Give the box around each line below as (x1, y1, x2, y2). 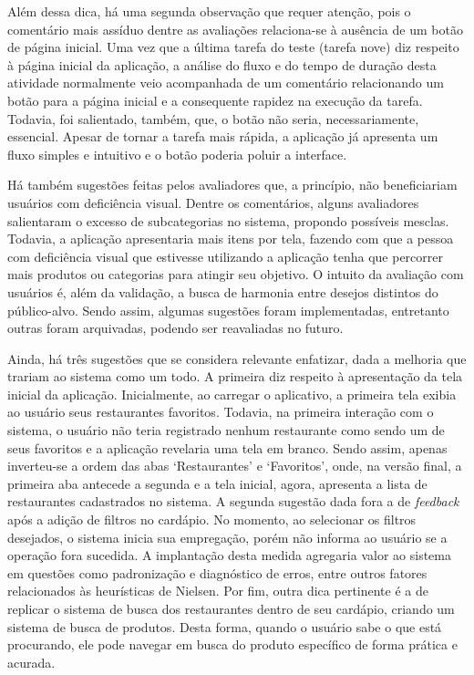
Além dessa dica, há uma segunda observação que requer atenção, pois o (7, 2, 411, 20)
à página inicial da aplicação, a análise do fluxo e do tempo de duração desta (7, 55, 437, 74)
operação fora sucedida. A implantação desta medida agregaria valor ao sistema (7, 545, 451, 565)
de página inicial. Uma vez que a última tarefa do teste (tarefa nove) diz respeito (7, 37, 459, 57)
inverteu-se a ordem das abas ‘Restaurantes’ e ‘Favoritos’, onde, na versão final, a (7, 456, 462, 475)
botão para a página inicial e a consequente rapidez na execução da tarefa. (7, 90, 423, 109)
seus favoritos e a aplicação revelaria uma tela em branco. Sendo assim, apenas (7, 438, 448, 457)
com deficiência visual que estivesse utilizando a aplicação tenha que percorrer (7, 246, 443, 265)
